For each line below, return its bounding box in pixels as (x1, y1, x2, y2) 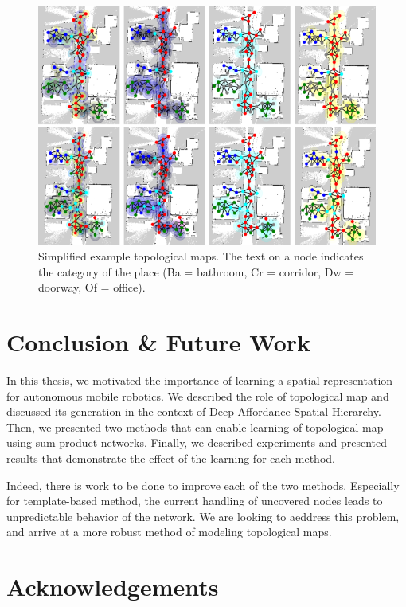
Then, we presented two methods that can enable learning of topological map (6, 418, 384, 435)
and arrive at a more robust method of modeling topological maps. (6, 523, 332, 540)
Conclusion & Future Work (6, 326, 311, 358)
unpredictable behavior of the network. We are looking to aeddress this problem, (6, 507, 400, 524)
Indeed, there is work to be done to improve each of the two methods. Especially (6, 476, 400, 493)
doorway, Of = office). (38, 279, 146, 296)
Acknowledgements (6, 570, 219, 603)
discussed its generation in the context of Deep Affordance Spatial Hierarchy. (6, 403, 381, 420)
